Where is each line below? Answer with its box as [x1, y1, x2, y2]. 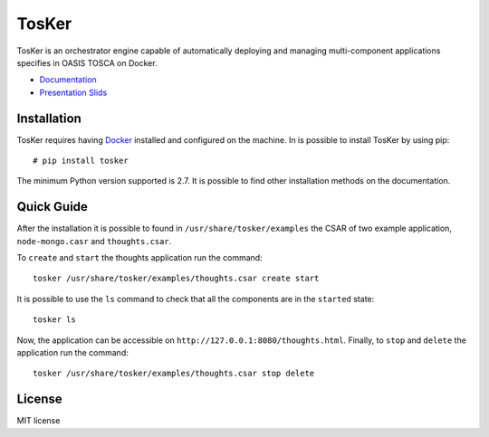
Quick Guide [16, 199, 88, 214]
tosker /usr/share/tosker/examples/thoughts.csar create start [33, 273, 320, 284]
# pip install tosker [33, 156, 129, 166]
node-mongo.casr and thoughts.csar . [16, 235, 172, 246]
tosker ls [33, 315, 76, 325]
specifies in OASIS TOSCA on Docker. [16, 57, 158, 68]
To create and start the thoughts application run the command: [16, 252, 263, 263]
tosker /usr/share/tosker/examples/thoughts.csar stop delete [33, 368, 315, 379]
